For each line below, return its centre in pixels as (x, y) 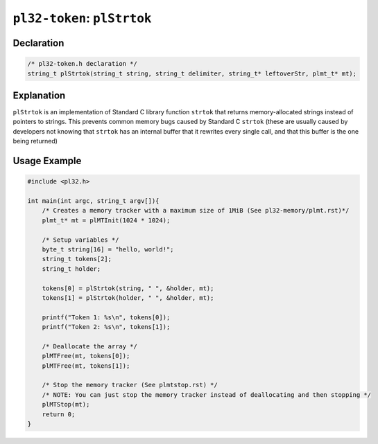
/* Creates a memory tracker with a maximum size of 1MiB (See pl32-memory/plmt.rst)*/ (196, 211)
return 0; (59, 414)
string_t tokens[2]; (77, 259)
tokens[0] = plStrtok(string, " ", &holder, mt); (128, 288)
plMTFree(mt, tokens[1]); (86, 366)
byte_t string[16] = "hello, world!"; (108, 249)
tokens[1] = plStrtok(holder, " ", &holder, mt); (128, 298)
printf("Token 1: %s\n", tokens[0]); (106, 317)
